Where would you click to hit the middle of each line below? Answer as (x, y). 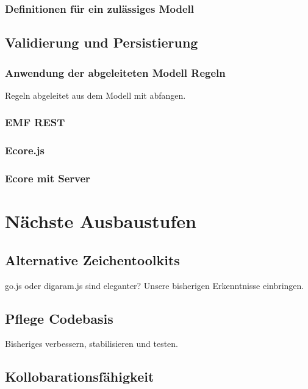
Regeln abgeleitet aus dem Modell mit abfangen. (95, 95)
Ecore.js (25, 150)
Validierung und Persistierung (102, 42)
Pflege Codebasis (59, 318)
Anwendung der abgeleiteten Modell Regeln (115, 72)
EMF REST (35, 122)
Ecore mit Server (48, 178)
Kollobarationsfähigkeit (80, 377)
